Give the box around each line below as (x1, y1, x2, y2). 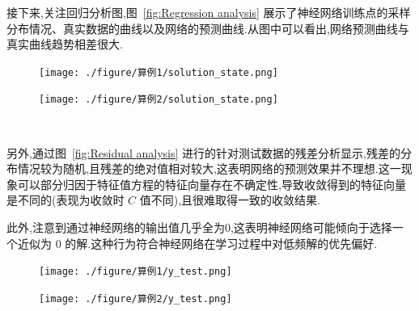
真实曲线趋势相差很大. (6, 36, 123, 53)
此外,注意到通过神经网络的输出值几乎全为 (6, 219, 225, 236)
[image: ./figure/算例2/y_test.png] (39, 292, 232, 305)
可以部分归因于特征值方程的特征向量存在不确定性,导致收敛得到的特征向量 (17, 175, 406, 192)
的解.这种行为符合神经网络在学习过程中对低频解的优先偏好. (65, 234, 378, 251)
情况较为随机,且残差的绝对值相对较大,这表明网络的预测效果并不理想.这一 (17, 160, 401, 177)
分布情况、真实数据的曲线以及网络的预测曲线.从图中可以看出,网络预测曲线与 (6, 19, 409, 36)
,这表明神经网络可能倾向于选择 (230, 219, 392, 236)
